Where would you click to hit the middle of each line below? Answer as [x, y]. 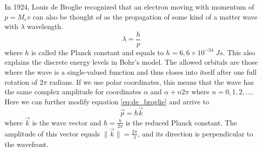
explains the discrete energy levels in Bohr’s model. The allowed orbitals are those [131, 62]
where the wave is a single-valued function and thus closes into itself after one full [131, 72]
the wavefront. [27, 144]
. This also [239, 52]
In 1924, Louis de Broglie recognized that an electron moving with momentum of [129, 7]
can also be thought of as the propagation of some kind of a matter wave [145, 16]
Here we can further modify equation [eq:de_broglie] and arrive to [107, 101]
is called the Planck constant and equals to [97, 52]
